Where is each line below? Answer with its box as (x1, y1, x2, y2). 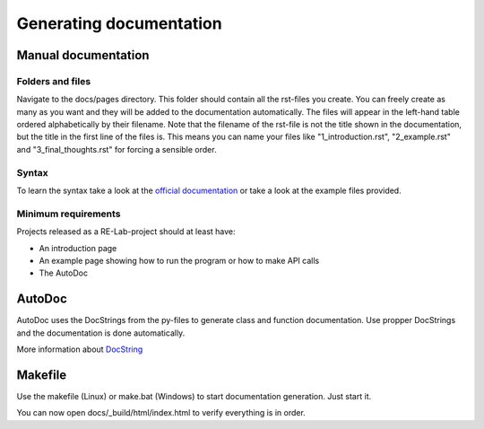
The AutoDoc (39, 267, 89, 278)
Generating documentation (16, 13, 223, 33)
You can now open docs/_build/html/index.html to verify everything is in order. (16, 407, 307, 418)
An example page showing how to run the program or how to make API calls (39, 255, 320, 266)
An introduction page (39, 242, 117, 253)
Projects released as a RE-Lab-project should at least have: (16, 226, 237, 237)
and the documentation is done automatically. (16, 328, 186, 338)
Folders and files (16, 74, 91, 87)
